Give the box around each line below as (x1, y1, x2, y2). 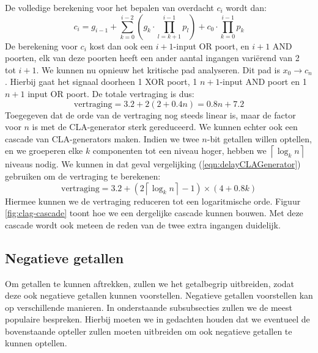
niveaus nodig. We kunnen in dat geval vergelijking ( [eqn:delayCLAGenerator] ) (5, 158, 301, 170)
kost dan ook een (89, 39, 153, 52)
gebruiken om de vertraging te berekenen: (5, 169, 161, 182)
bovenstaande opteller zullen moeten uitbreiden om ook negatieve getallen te (5, 324, 292, 337)
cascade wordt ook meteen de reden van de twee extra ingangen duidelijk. (5, 218, 281, 231)
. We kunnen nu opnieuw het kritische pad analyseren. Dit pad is (36, 63, 280, 76)
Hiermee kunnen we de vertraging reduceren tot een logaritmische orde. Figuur (5, 194, 301, 207)
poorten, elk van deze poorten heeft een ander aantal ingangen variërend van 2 (5, 51, 300, 64)
